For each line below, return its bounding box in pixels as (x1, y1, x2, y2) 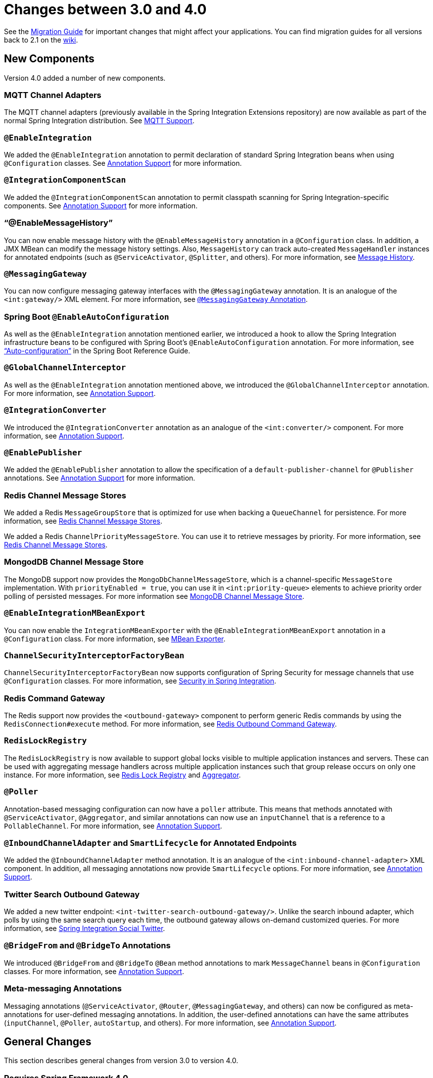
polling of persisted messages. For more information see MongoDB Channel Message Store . (4, 591, 304, 600)
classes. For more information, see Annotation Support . (4, 967, 184, 976)
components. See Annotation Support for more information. (4, 201, 198, 210)
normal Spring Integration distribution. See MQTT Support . (4, 116, 194, 125)
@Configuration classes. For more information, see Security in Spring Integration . (4, 677, 276, 686)
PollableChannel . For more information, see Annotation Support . (4, 821, 222, 830)
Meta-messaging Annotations (4, 983, 122, 994)
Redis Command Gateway (4, 693, 105, 703)
